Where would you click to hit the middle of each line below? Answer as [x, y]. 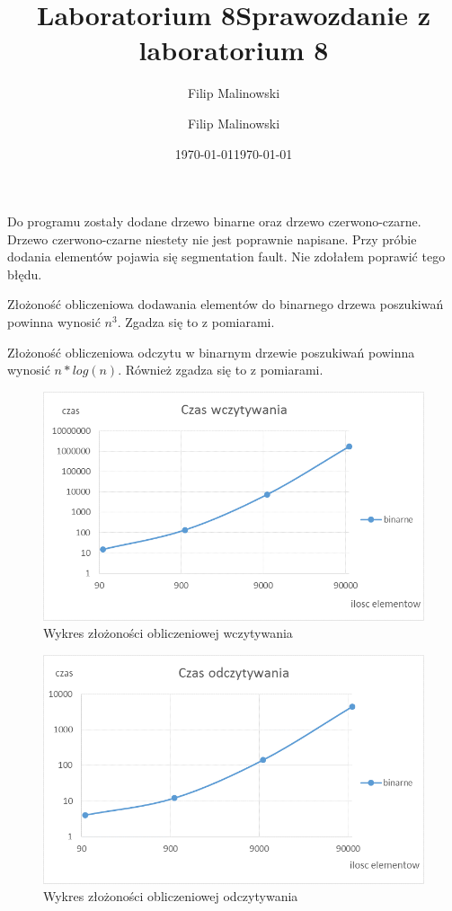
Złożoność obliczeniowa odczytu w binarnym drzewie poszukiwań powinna [211, 352]
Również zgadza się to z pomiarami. [224, 370]
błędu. [25, 274]
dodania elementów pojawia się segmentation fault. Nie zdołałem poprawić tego [226, 256]
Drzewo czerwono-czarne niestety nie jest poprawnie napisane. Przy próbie [212, 239]
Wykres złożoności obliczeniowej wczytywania [168, 633]
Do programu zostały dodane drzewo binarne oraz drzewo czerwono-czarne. [214, 221]
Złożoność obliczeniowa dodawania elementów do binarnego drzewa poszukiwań [226, 304]
